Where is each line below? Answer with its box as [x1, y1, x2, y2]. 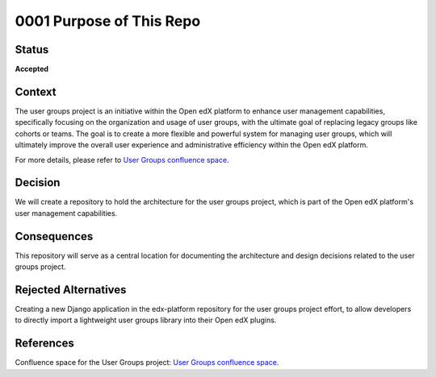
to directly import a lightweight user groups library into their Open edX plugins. [15, 315, 277, 325]
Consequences [15, 230, 94, 243]
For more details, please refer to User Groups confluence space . [15, 155, 229, 164]
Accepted [15, 64, 48, 74]
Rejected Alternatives [15, 283, 127, 296]
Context [15, 85, 57, 98]
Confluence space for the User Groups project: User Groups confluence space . [15, 358, 279, 367]
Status [15, 43, 49, 56]
